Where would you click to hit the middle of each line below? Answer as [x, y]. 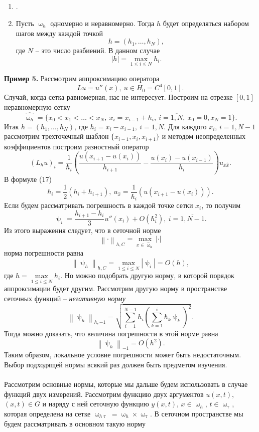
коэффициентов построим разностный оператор [77, 146]
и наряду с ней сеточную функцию [96, 404]
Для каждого [187, 126]
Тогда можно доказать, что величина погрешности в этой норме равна [111, 333]
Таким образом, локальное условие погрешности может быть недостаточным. [123, 355]
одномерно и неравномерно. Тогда [102, 23]
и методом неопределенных [204, 136]
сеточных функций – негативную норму [65, 298]
